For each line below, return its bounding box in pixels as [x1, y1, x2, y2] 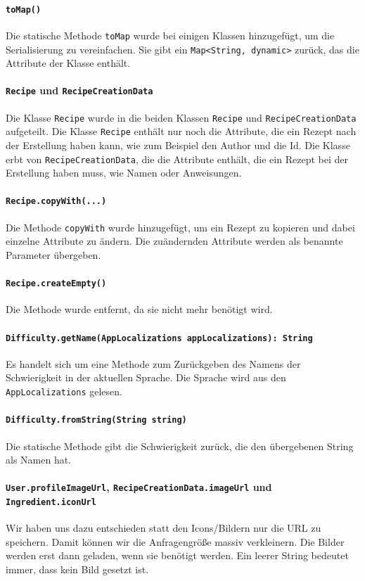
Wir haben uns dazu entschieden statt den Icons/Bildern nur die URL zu [6, 521, 321, 535]
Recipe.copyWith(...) [6, 196, 107, 207]
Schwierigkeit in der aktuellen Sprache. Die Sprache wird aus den [6, 370, 286, 385]
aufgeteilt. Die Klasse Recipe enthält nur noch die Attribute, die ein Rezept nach [6, 124, 357, 139]
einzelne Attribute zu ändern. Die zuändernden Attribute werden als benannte [6, 234, 343, 248]
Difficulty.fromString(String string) [6, 415, 187, 426]
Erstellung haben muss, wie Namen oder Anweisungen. [6, 165, 242, 180]
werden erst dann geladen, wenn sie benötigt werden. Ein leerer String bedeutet [6, 548, 349, 563]
